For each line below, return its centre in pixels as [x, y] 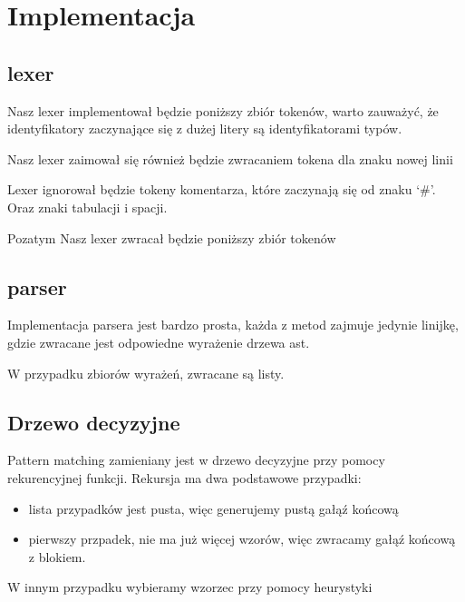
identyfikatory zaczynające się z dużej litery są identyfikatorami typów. [205, 128]
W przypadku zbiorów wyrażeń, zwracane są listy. [146, 373]
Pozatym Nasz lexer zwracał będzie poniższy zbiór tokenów [172, 237]
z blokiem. [57, 556]
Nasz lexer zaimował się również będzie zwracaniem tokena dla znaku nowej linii [230, 158]
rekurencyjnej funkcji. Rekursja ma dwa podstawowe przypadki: [184, 477]
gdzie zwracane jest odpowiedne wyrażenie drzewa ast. [159, 342]
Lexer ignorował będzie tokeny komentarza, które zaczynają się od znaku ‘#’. [222, 189]
